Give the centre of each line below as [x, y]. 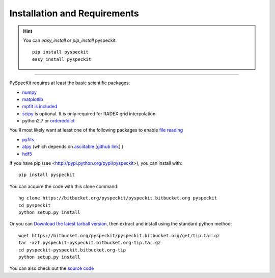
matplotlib [33, 99]
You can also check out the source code [52, 268]
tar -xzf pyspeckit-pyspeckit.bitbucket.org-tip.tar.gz [90, 243]
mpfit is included [40, 107]
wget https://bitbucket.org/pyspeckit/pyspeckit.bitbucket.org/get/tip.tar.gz [119, 235]
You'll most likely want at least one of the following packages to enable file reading [96, 130]
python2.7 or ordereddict [48, 121]
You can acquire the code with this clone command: [64, 186]
